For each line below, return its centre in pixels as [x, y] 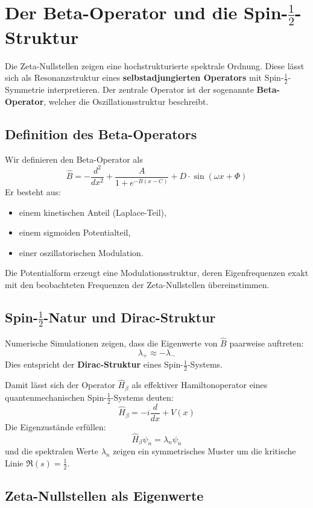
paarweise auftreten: [267, 343]
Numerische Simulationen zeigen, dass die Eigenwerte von [111, 343]
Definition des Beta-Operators [101, 133]
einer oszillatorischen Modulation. [81, 252]
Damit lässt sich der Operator [60, 385]
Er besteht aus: [33, 192]
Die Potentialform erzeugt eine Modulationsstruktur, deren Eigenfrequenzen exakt [157, 273]
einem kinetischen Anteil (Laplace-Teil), [93, 212]
